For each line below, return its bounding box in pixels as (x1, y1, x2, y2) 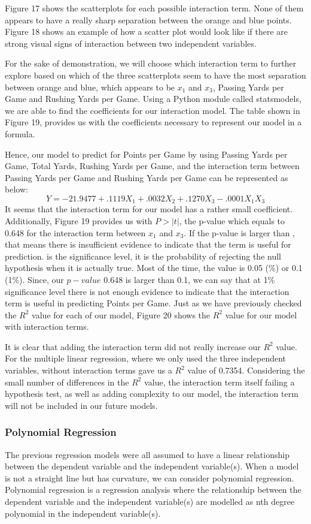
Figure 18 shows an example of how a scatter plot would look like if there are (5, 25, 288, 38)
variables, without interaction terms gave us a (5, 364, 172, 377)
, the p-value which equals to (179, 214, 285, 227)
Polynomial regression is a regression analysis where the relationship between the (5, 483, 301, 496)
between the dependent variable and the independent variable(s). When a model (5, 460, 299, 472)
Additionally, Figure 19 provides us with (5, 214, 153, 227)
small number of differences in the (5, 375, 129, 388)
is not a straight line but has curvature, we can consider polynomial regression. (5, 471, 294, 484)
